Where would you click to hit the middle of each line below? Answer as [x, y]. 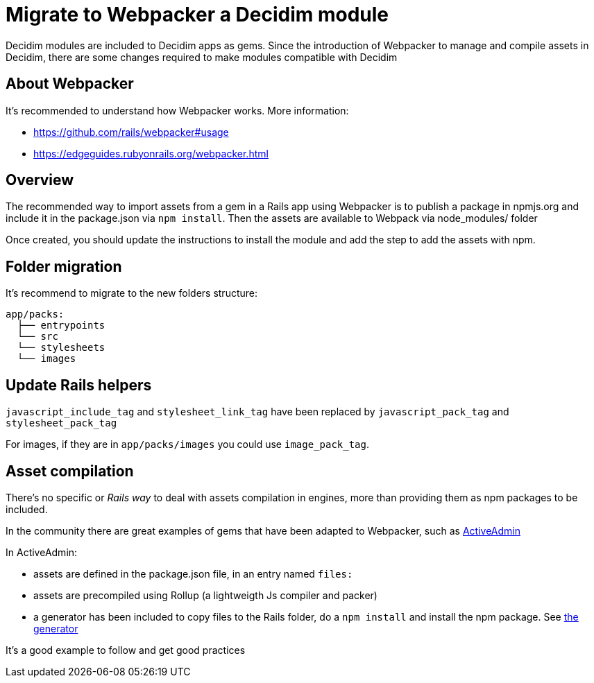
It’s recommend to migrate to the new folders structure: [132, 293]
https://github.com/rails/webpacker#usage [131, 132]
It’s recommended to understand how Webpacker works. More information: [177, 110]
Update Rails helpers [79, 385]
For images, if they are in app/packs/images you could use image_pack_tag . [188, 444]
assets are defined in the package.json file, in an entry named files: [193, 573]
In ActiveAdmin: [42, 552]
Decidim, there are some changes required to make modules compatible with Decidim [202, 57]
